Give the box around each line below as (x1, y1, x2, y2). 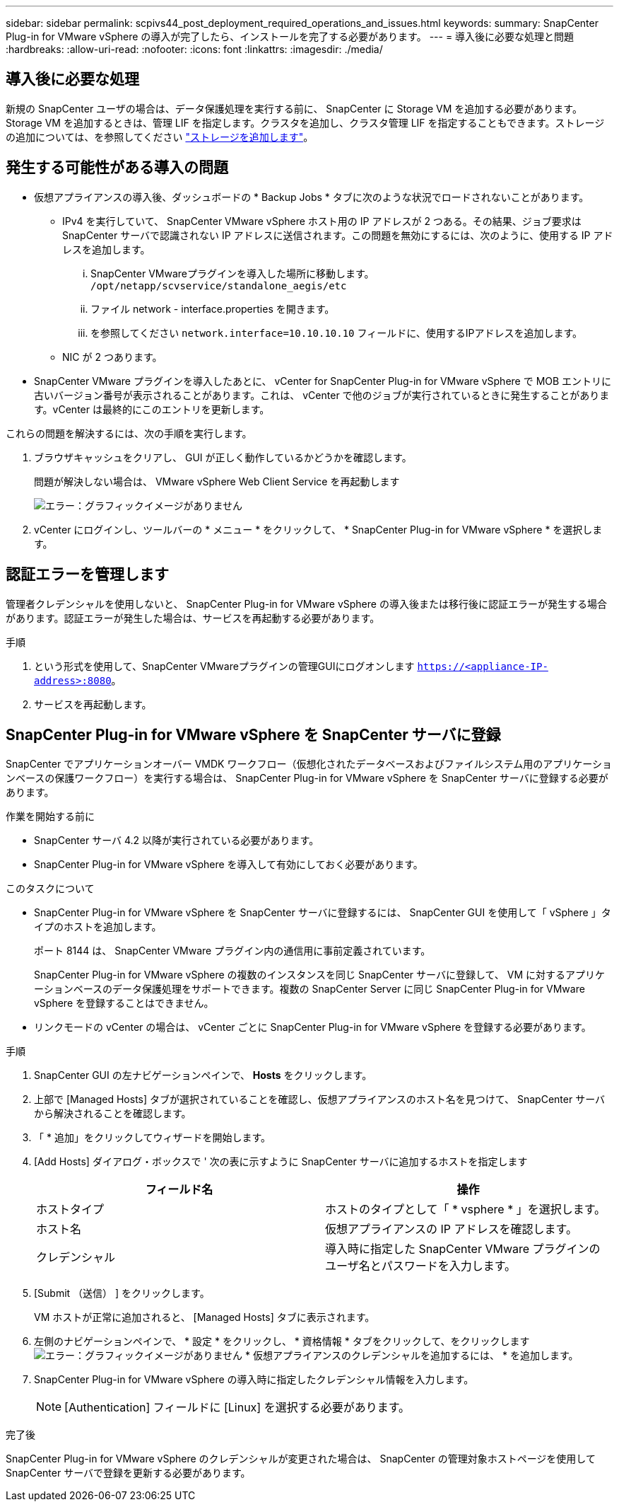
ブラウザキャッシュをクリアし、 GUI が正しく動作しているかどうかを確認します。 (34, 451, 412, 463)
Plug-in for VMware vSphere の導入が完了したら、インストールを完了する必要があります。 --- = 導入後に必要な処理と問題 (6, 30, 574, 42)
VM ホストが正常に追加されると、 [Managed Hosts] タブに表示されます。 (34, 1311, 375, 1324)
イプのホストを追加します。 (34, 920, 162, 933)
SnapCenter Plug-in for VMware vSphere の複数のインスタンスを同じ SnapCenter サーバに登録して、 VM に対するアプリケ (34, 969, 605, 981)
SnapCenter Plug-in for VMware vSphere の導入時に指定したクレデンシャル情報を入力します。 (34, 1373, 474, 1386)
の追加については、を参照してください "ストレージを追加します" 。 (6, 130, 314, 143)
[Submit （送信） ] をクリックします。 (34, 1287, 210, 1300)
